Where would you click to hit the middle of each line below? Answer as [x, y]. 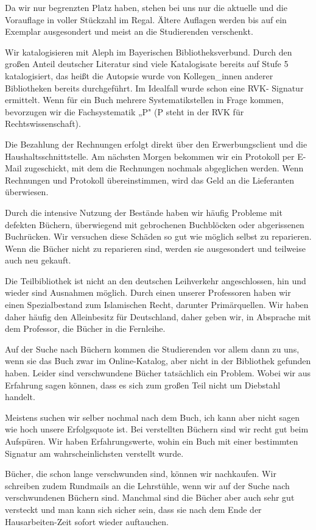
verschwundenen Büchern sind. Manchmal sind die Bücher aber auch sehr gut [150, 497]
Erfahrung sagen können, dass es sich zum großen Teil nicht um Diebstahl [143, 385]
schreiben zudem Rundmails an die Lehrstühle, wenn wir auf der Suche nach [147, 485]
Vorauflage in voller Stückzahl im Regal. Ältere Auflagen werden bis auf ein [146, 19]
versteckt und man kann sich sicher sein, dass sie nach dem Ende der [133, 509]
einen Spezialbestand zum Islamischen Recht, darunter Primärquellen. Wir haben [157, 305]
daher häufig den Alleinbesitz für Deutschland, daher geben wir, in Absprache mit [158, 316]
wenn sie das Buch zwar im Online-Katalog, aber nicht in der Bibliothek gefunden [158, 361]
